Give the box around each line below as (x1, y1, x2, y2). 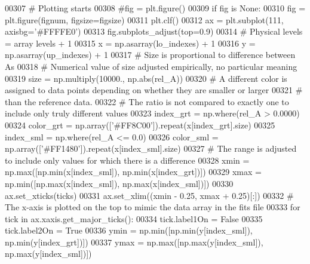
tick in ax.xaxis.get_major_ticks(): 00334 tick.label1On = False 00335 (5, 212, 263, 225)
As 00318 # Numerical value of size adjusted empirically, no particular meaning (5, 60, 297, 72)
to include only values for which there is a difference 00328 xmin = (5, 154, 250, 166)
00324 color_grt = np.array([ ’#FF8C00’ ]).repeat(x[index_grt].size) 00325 (5, 118, 275, 131)
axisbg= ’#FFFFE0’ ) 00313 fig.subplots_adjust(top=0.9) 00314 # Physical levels (5, 25, 303, 38)
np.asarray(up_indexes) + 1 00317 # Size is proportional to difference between (5, 48, 296, 61)
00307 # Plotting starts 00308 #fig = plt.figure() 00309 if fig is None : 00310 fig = (5, 2, 306, 14)
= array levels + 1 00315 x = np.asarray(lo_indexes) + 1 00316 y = (5, 36, 256, 49)
